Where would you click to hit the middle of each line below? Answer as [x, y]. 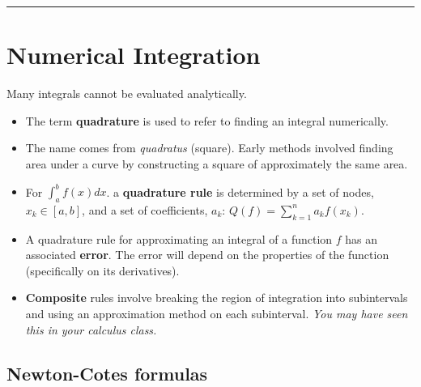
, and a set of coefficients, [145, 209]
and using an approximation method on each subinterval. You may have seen [217, 313]
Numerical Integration [134, 55]
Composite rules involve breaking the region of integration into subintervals [217, 298]
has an [361, 238]
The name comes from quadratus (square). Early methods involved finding [209, 148]
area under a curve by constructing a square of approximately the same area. [217, 163]
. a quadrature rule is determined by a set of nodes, [240, 191]
